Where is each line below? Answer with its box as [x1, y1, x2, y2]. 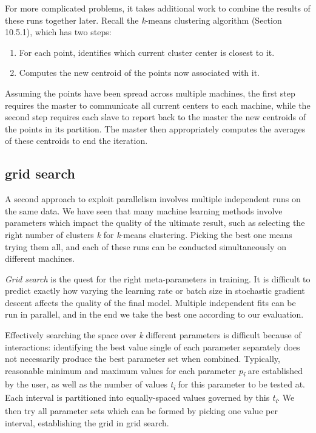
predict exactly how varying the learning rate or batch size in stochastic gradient [5, 284, 305, 297]
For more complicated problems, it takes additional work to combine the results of [5, 2, 311, 14]
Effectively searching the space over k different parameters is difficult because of [5, 329, 301, 341]
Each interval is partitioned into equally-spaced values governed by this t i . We [5, 391, 295, 405]
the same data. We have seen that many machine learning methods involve [5, 204, 283, 217]
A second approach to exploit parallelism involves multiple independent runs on [5, 193, 301, 205]
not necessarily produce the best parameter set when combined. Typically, [5, 352, 280, 365]
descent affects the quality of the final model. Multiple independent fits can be [5, 296, 296, 309]
